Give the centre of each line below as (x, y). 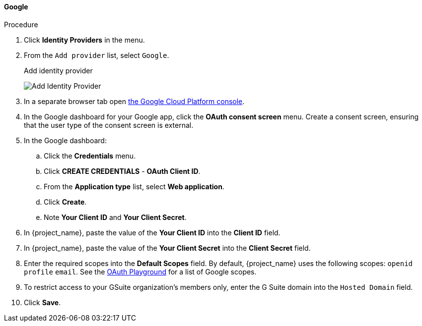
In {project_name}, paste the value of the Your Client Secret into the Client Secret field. (167, 248)
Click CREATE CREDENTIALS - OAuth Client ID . (122, 171)
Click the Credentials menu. (90, 156)
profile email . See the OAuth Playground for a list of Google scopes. (140, 272)
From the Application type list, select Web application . (134, 186)
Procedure (21, 24)
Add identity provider (58, 70)
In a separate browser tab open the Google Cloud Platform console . (134, 101)
